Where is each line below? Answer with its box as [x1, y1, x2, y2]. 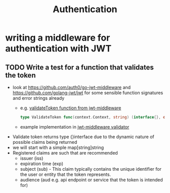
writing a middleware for [5, 32, 110, 44]
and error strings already [12, 95, 65, 101]
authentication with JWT [5, 43, 112, 54]
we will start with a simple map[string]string [12, 144, 104, 150]
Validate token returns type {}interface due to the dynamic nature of [12, 133, 154, 140]
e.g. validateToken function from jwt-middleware [20, 105, 121, 111]
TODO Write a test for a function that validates [5, 63, 154, 71]
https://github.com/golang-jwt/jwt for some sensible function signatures [12, 90, 163, 96]
